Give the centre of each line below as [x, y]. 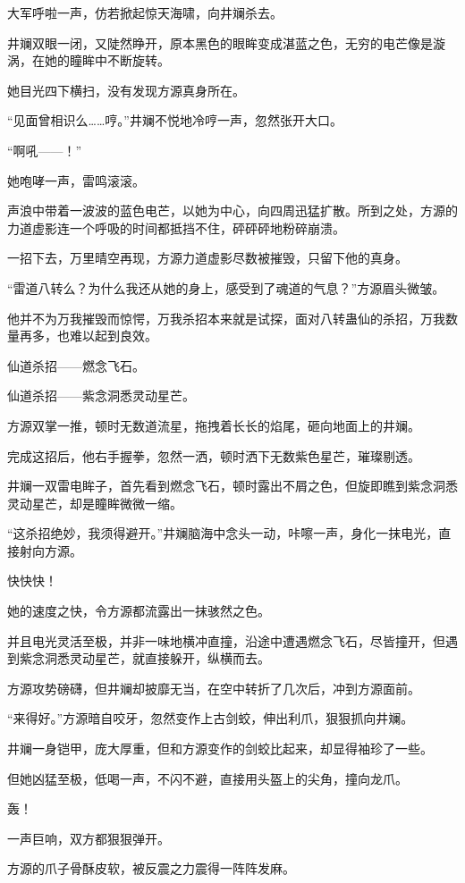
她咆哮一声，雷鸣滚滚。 [76, 180]
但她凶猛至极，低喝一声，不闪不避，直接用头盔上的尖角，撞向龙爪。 [207, 778]
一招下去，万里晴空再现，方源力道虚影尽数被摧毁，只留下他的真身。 [207, 258]
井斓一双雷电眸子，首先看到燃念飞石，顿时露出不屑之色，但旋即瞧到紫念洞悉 [232, 486]
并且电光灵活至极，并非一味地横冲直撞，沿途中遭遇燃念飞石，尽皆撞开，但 [226, 640]
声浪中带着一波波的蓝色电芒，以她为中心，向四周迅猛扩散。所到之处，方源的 [232, 210]
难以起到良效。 [113, 336]
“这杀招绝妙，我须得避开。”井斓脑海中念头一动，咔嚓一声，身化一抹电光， [223, 533]
